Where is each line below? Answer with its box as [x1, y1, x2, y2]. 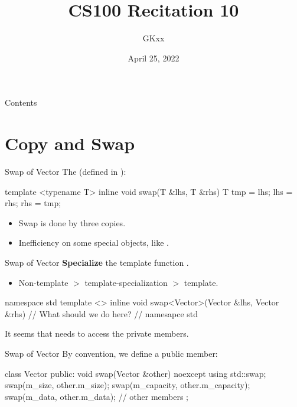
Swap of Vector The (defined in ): [5, 165, 126, 178]
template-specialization [84, 276, 168, 288]
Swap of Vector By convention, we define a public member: [5, 347, 218, 359]
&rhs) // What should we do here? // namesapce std [5, 307, 198, 320]
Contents [5, 96, 37, 109]
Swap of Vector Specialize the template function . [5, 256, 189, 268]
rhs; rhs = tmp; [5, 197, 61, 209]
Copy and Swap [5, 131, 135, 155]
